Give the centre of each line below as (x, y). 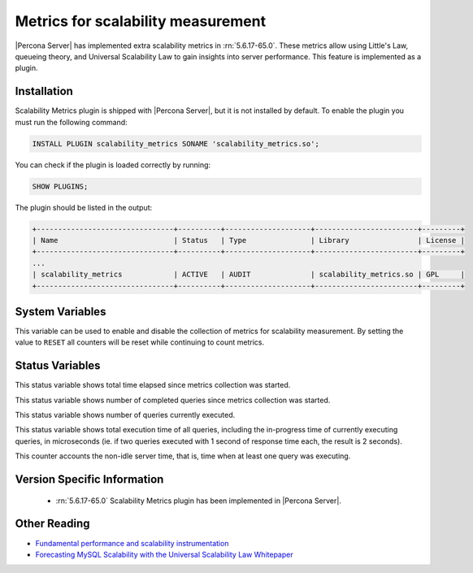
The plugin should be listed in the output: (84, 207)
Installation (44, 91)
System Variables (61, 312)
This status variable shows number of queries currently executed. (125, 415)
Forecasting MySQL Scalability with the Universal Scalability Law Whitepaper (164, 554)
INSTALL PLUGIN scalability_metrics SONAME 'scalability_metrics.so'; (176, 143)
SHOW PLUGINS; (60, 186)
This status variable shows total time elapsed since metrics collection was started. (153, 385)
